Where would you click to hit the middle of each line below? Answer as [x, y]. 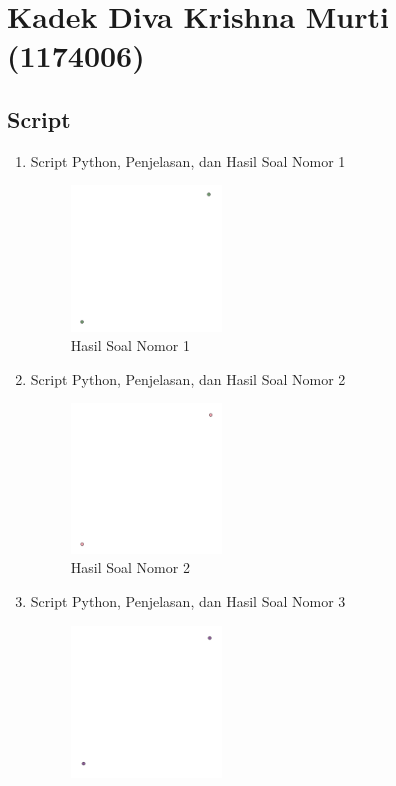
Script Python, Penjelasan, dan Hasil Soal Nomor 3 [188, 600]
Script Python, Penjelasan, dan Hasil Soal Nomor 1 [188, 160]
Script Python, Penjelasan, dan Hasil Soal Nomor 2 [188, 378]
